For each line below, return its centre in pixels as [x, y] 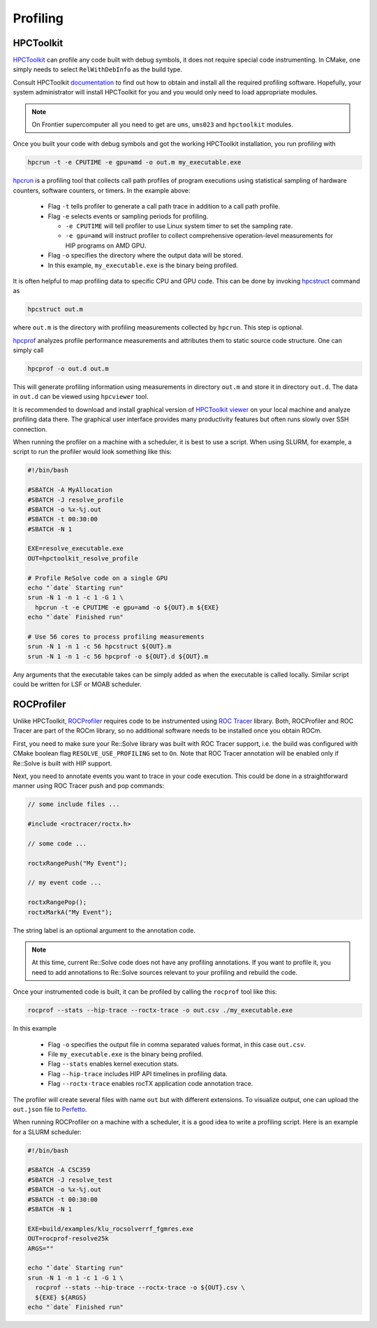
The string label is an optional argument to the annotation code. [104, 930]
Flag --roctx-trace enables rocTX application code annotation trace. [150, 1084]
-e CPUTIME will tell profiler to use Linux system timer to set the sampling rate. [179, 226]
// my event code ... [65, 883]
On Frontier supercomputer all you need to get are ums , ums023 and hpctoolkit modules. [162, 125]
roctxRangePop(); [57, 902]
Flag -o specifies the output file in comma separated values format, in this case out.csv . [177, 1044]
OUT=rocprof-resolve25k [68, 1239]
